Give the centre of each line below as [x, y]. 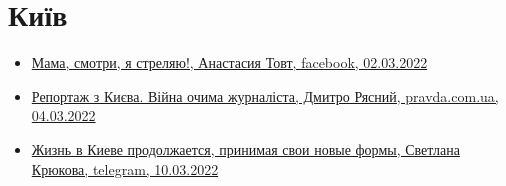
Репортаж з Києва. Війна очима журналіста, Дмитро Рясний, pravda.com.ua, [265, 95]
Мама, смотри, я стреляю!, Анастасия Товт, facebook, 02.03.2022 [229, 62]
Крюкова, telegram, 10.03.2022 [125, 168]
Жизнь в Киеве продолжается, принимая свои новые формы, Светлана [245, 148]
